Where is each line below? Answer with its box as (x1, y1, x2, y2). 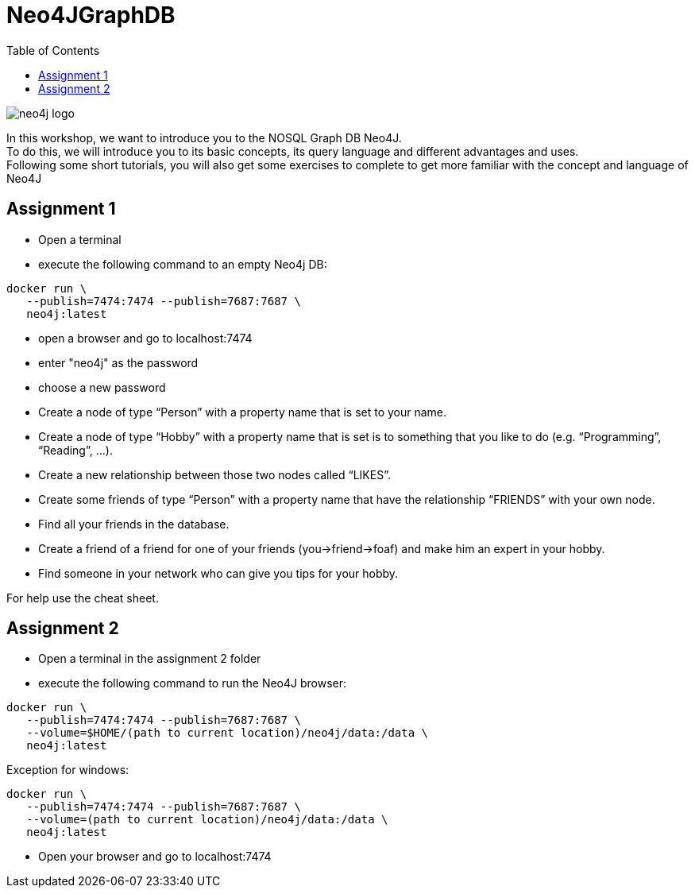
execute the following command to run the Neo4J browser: (38, 676, 347, 691)
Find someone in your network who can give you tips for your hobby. (38, 566, 399, 580)
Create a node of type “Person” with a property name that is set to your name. (38, 404, 447, 419)
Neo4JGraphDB (6, 2, 176, 29)
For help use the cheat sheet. (6, 590, 159, 605)
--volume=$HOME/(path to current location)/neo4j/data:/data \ (26, 726, 429, 740)
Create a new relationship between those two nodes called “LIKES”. (38, 467, 391, 482)
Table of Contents (6, 43, 100, 57)
